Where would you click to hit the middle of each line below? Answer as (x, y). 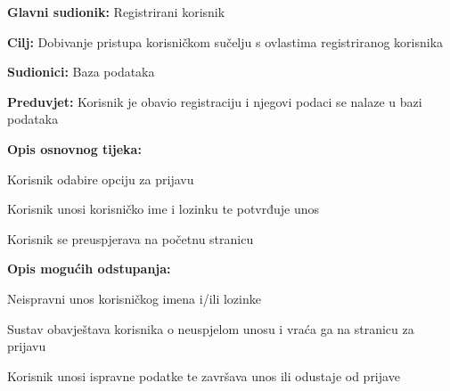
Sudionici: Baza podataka (81, 72)
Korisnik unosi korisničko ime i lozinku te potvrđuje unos (164, 209)
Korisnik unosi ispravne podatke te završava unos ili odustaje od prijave (204, 375)
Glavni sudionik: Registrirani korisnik (116, 12)
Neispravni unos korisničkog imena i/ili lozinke (134, 298)
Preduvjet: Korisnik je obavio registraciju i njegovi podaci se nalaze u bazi (215, 101)
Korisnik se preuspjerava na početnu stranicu (131, 238)
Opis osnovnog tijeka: (74, 148)
